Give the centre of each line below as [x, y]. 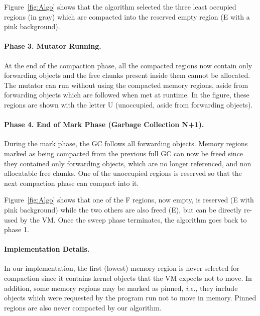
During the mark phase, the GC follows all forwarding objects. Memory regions [126, 143]
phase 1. [17, 229]
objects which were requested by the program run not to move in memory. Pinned [130, 298]
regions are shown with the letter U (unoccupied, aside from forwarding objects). [128, 104]
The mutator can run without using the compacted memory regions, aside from [126, 85]
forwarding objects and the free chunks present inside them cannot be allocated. [127, 75]
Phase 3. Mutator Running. [53, 46]
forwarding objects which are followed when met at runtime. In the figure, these [127, 95]
